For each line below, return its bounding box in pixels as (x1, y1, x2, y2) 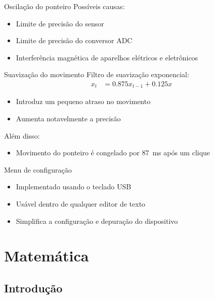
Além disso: (4, 130, 40, 141)
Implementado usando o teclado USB (16, 181, 132, 192)
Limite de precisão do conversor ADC (16, 35, 133, 46)
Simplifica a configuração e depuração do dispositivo (16, 215, 178, 226)
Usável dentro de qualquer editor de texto (16, 198, 146, 209)
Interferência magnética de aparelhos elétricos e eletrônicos (16, 52, 198, 62)
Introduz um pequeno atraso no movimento (16, 96, 151, 107)
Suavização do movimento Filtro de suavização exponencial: (4, 69, 189, 80)
